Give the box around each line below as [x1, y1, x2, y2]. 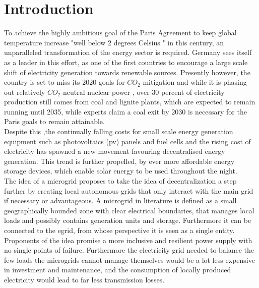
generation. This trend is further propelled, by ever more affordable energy [4, 155, 235, 166]
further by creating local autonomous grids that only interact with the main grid [4, 185, 253, 196]
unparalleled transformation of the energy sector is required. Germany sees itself [4, 47, 252, 57]
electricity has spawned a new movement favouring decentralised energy [4, 146, 225, 156]
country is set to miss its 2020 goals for [4, 77, 125, 87]
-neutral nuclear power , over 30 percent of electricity [60, 86, 225, 97]
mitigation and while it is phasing [143, 77, 247, 87]
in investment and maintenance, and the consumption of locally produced [4, 264, 231, 275]
